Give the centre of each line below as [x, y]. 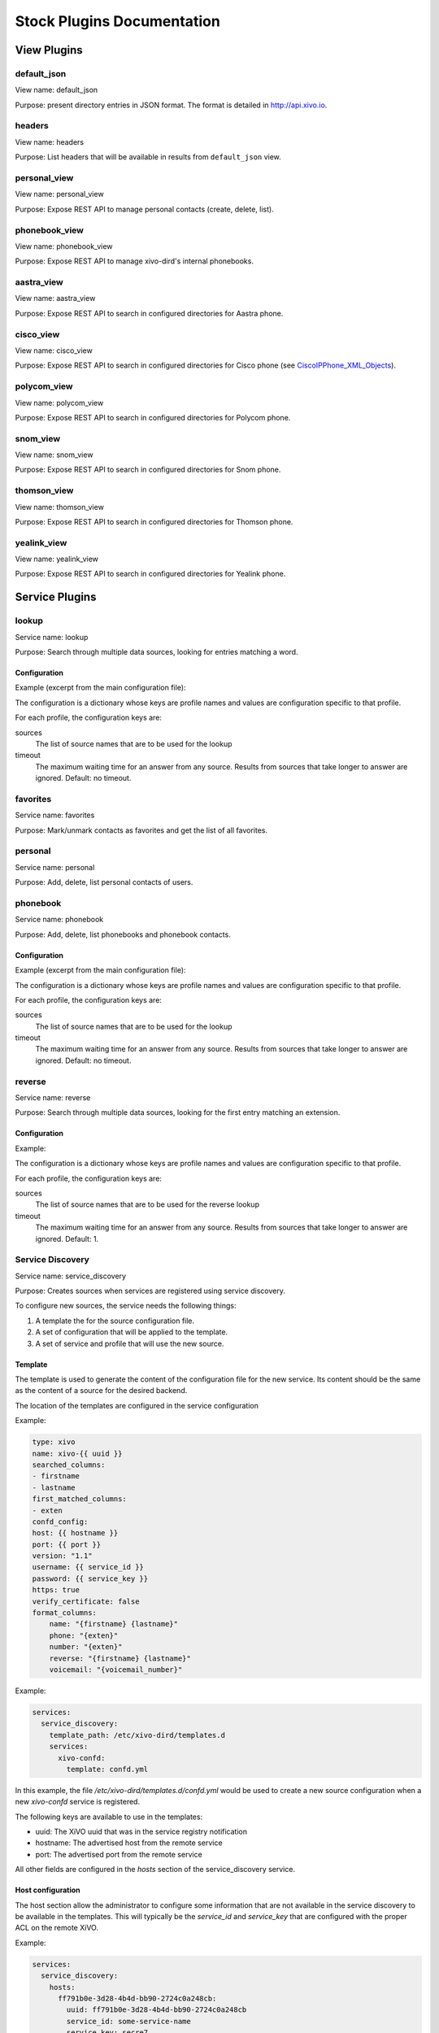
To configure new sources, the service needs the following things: [126, 1306]
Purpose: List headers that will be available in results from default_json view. [148, 157]
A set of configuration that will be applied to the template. [131, 1332]
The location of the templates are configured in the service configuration [137, 1405]
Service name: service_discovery [70, 1276]
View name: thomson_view [60, 507]
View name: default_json [57, 90]
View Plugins [49, 50]
